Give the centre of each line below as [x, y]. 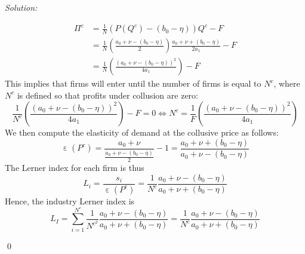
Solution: [21, 7]
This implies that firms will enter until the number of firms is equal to [133, 83]
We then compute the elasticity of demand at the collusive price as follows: [142, 132]
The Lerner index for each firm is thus [75, 168]
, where [287, 83]
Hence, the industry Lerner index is [70, 201]
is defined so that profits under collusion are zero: [107, 95]
